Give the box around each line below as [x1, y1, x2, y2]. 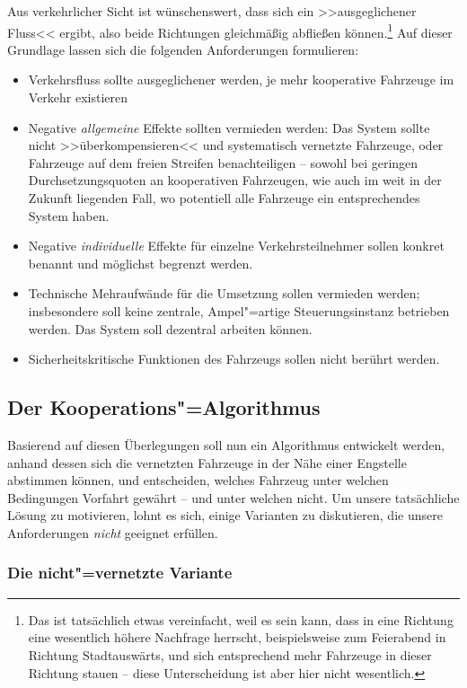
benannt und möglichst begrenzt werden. [28, 253, 253, 272]
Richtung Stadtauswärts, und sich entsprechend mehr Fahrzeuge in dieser [28, 645, 432, 664]
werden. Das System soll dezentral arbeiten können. [28, 319, 313, 338]
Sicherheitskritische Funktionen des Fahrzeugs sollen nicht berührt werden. [28, 349, 440, 368]
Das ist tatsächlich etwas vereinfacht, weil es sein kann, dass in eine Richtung [28, 610, 454, 629]
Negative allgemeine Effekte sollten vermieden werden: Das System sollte [28, 118, 430, 137]
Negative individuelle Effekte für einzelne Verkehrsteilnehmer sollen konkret [28, 236, 445, 255]
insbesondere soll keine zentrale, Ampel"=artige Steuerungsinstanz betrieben [28, 301, 450, 320]
